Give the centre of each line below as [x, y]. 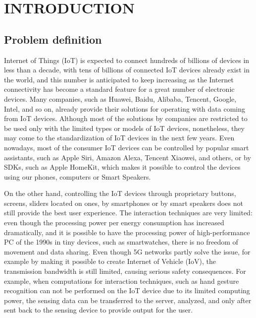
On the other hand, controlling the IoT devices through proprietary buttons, [120, 193]
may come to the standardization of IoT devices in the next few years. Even [119, 138]
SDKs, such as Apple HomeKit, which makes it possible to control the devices [122, 167]
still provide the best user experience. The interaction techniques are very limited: [128, 213]
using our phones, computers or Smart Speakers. [77, 176]
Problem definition [53, 39]
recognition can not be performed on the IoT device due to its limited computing [127, 290]
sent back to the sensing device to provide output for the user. [99, 310]
